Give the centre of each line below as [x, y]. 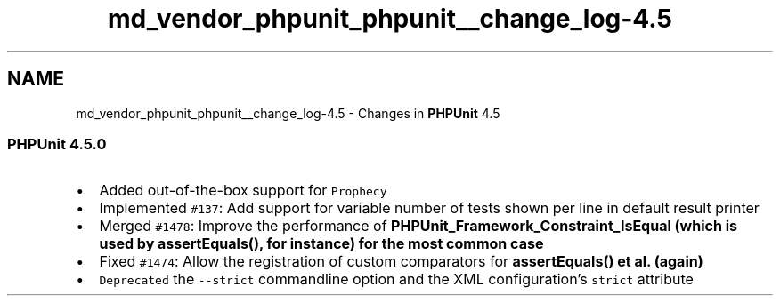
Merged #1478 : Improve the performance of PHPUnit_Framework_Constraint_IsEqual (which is [418, 226]
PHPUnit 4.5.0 [57, 144]
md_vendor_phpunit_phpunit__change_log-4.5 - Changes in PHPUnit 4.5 [288, 113]
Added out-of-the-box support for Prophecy [243, 191]
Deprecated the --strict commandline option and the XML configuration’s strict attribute [396, 279]
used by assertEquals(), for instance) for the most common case [321, 244]
